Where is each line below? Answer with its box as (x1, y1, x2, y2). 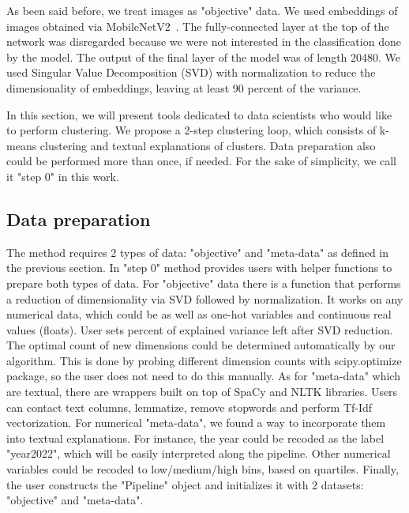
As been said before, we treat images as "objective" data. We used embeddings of (6, 2, 398, 18)
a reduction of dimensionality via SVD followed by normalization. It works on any (6, 290, 403, 307)
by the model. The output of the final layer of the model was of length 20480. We (6, 48, 401, 65)
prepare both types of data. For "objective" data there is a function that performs (6, 274, 401, 291)
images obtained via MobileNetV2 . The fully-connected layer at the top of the (6, 17, 389, 34)
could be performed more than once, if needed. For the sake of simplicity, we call (6, 153, 396, 169)
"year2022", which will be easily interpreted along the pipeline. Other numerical (6, 445, 391, 462)
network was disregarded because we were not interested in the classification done (6, 33, 401, 50)
